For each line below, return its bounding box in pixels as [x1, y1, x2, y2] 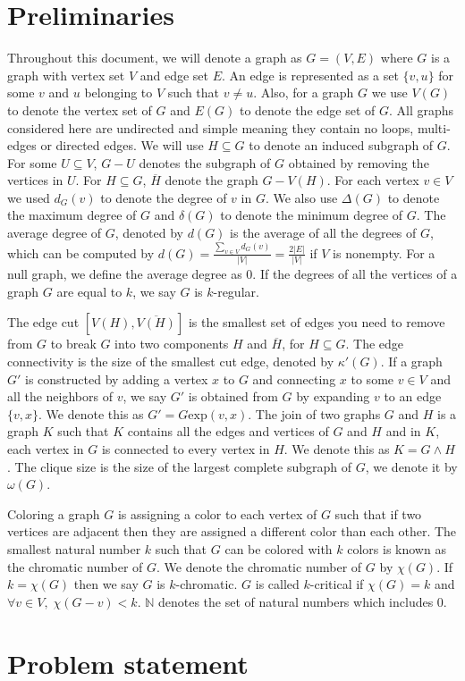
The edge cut [7, 313, 80, 332]
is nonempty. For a [333, 243, 435, 262]
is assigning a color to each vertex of [117, 504, 317, 523]
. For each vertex [326, 171, 419, 189]
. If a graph [380, 352, 443, 371]
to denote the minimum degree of [220, 206, 403, 224]
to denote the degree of [100, 188, 227, 206]
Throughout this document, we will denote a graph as [7, 48, 302, 67]
